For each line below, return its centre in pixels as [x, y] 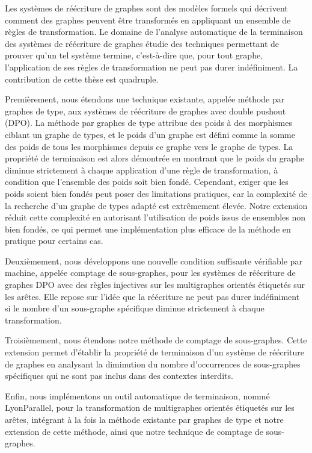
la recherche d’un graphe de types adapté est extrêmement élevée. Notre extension [156, 205]
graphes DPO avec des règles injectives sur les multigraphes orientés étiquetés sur [155, 285]
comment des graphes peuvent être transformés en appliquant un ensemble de [148, 20]
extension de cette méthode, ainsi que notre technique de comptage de [134, 431]
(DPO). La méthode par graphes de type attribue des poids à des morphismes [148, 123]
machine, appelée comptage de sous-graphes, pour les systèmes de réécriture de [150, 273]
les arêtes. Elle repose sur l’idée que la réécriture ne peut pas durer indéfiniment [152, 296]
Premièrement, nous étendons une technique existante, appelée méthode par [145, 99]
